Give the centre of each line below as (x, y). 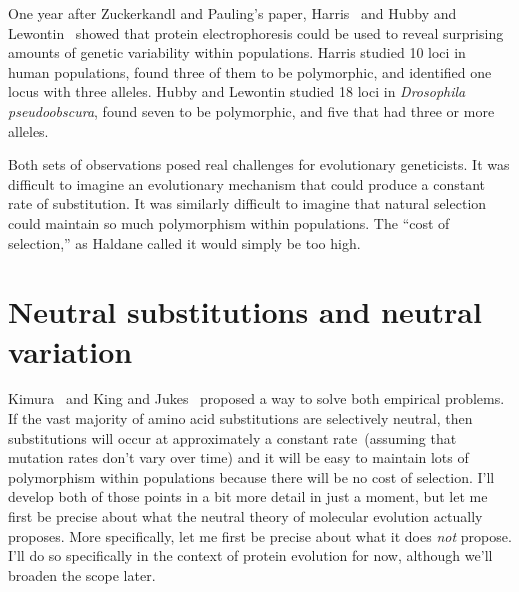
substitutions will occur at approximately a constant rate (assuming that (232, 437)
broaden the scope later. (82, 574)
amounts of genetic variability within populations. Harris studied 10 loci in (237, 52)
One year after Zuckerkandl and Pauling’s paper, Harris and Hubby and (232, 13)
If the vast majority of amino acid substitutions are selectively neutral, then (240, 418)
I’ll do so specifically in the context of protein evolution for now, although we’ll (250, 555)
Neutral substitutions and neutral (245, 311)
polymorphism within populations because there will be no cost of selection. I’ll (251, 476)
